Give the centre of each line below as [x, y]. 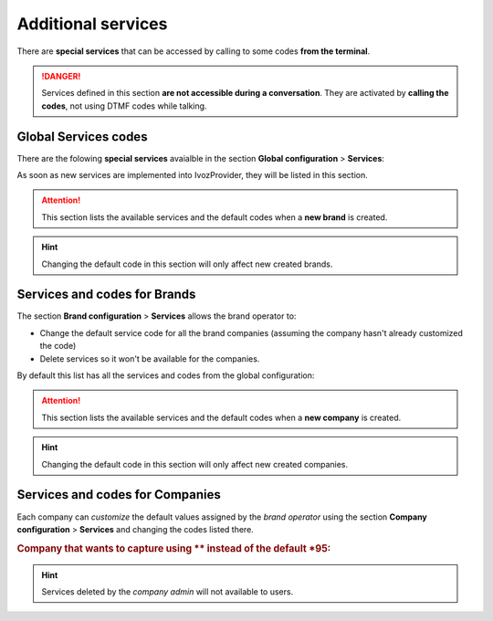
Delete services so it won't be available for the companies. [150, 358]
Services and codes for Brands [106, 295]
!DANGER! [61, 76]
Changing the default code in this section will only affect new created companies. [195, 464]
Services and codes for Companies [119, 495]
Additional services [92, 24]
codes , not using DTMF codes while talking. [124, 106]
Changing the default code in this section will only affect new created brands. [187, 264]
